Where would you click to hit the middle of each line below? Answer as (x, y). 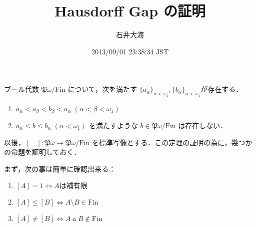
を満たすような (113, 125)
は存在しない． (203, 125)
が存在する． (222, 89)
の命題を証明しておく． (42, 152)
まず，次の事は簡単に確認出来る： (60, 168)
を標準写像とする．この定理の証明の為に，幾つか (172, 142)
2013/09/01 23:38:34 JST (130, 51)
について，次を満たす (102, 89)
